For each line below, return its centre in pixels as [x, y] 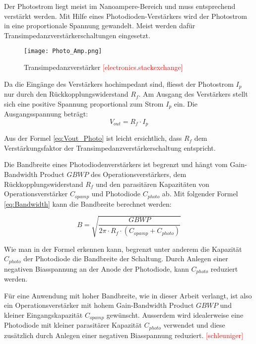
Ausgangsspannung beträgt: [46, 114]
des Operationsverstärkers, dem [139, 174]
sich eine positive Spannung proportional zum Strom [84, 103]
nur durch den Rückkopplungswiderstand [66, 94]
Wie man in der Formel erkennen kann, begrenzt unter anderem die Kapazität [123, 249]
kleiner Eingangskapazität [43, 315]
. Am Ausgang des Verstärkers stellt [193, 94]
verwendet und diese [194, 325]
